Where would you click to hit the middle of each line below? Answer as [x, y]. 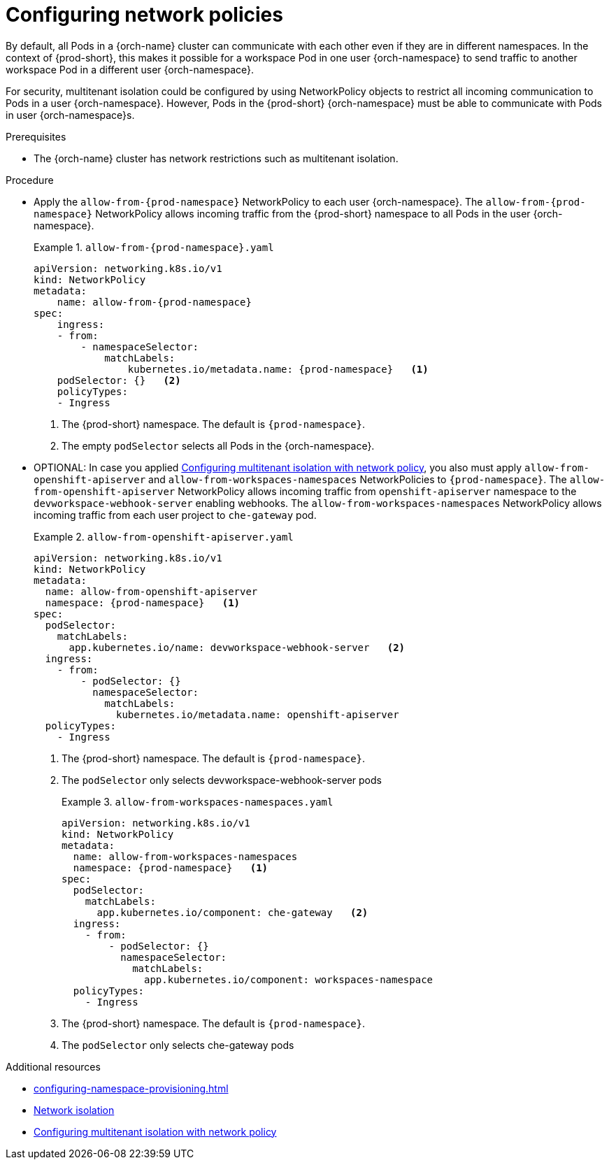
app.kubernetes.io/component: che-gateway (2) [232, 912]
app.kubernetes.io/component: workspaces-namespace [289, 979]
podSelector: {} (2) [119, 380]
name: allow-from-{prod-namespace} [154, 302]
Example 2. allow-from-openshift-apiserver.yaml [164, 536]
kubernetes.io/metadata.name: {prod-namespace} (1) [278, 369]
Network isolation [74, 1110]
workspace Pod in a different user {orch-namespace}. [130, 69]
